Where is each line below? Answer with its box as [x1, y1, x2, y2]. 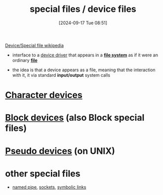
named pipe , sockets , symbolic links [12, 184, 86, 190]
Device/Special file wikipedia [5, 42, 64, 48]
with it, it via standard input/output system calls [12, 72, 110, 78]
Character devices [5, 90, 82, 101]
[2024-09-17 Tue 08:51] [58, 20, 108, 26]
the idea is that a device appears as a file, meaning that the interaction [12, 67, 156, 73]
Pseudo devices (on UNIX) [5, 145, 115, 156]
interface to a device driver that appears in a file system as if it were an [12, 52, 158, 58]
